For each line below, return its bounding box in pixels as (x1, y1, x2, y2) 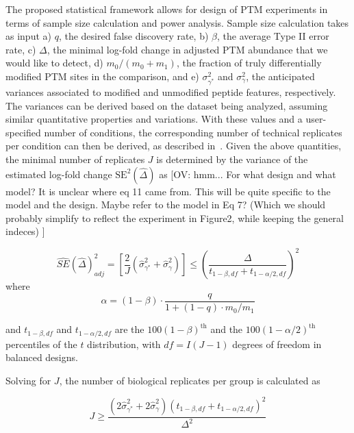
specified (5, 125, 41, 139)
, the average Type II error (217, 29, 329, 43)
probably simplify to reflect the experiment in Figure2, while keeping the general (5, 210, 344, 225)
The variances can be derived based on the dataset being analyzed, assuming (5, 98, 328, 112)
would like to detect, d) (5, 55, 103, 70)
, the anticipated (246, 69, 315, 83)
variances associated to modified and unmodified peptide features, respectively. (5, 84, 336, 99)
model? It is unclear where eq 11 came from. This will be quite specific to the (5, 184, 331, 198)
